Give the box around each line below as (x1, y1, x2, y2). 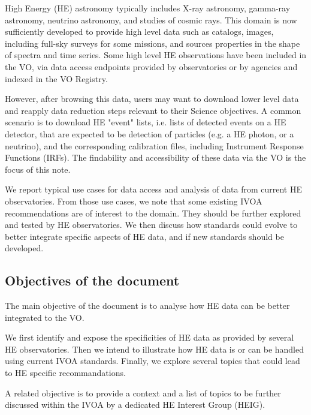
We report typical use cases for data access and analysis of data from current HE (5, 183, 302, 196)
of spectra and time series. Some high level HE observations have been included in (5, 49, 307, 61)
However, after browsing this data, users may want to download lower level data (5, 92, 299, 105)
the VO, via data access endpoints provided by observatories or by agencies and (5, 60, 298, 73)
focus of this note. (5, 163, 71, 175)
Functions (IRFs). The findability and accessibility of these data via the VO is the (5, 151, 306, 164)
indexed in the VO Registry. (5, 72, 108, 85)
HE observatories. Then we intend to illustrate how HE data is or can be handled (5, 342, 304, 355)
